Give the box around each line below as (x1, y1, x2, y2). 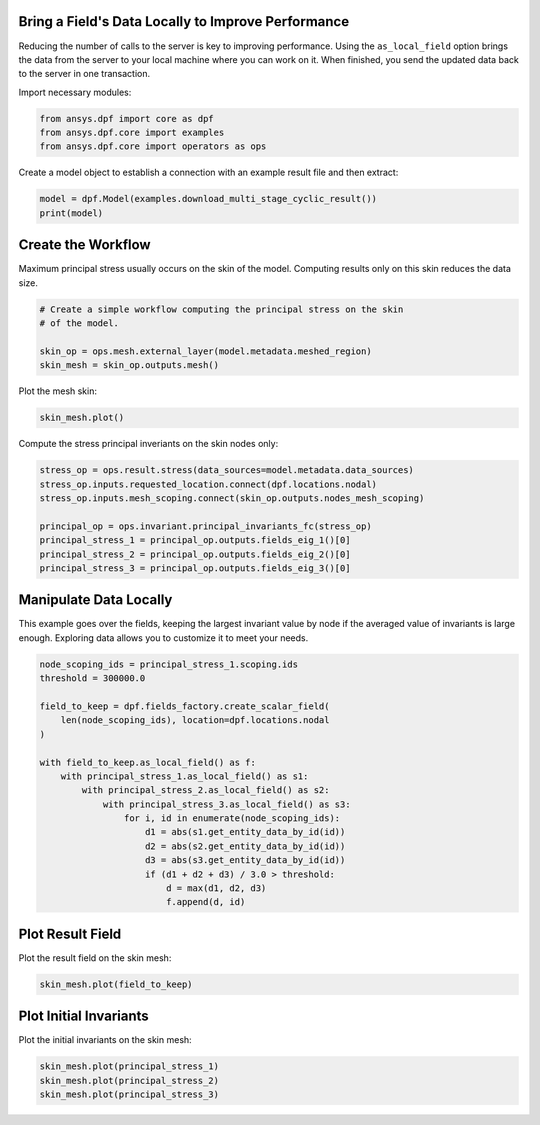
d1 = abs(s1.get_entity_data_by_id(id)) (145, 826, 346, 838)
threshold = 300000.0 (39, 673, 146, 684)
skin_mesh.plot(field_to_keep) (39, 978, 194, 990)
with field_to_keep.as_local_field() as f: (39, 756, 257, 768)
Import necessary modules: (18, 86, 132, 98)
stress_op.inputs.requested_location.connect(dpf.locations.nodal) (39, 478, 378, 490)
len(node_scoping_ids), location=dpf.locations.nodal (60, 715, 330, 726)
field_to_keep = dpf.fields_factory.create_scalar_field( (39, 700, 330, 712)
